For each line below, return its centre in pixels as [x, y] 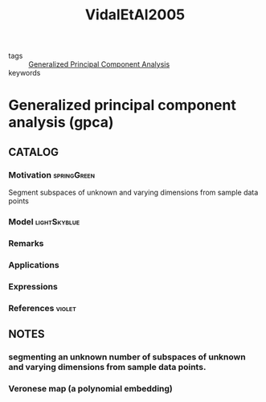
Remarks [26, 243]
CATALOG [33, 152]
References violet [42, 308]
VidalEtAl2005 [135, 15]
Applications [34, 265]
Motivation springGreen [51, 174]
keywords [25, 73]
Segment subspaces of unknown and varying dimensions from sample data [133, 193]
